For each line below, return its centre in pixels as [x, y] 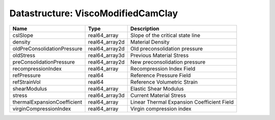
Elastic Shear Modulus [157, 88]
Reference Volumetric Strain [164, 82]
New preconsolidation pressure [168, 62]
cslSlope [23, 35]
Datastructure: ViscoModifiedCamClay [94, 13]
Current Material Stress [158, 95]
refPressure [26, 75]
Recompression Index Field [163, 69]
